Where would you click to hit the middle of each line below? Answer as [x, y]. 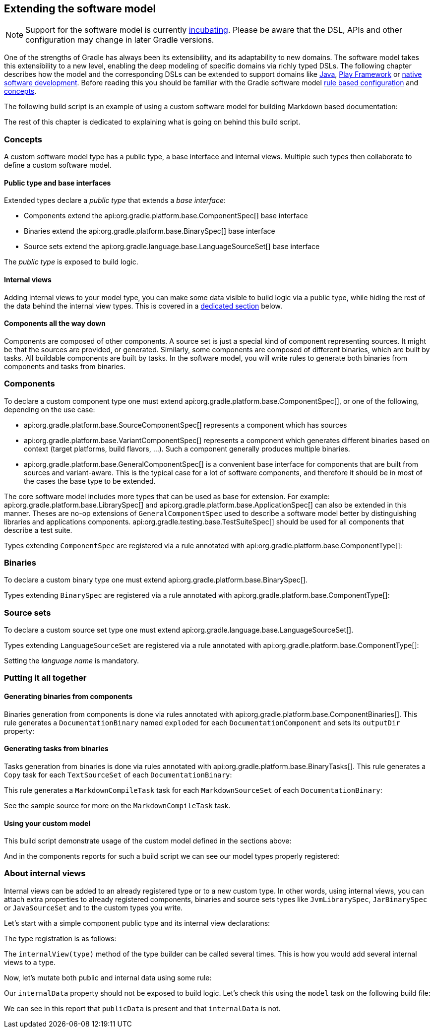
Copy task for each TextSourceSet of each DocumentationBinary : [118, 774]
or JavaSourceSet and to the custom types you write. [93, 907]
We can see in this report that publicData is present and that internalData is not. [142, 1008]
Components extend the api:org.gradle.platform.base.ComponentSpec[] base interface [166, 216]
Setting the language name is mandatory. [72, 661]
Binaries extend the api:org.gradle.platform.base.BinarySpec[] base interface [150, 231]
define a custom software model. [58, 165]
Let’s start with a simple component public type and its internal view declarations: [137, 923]
